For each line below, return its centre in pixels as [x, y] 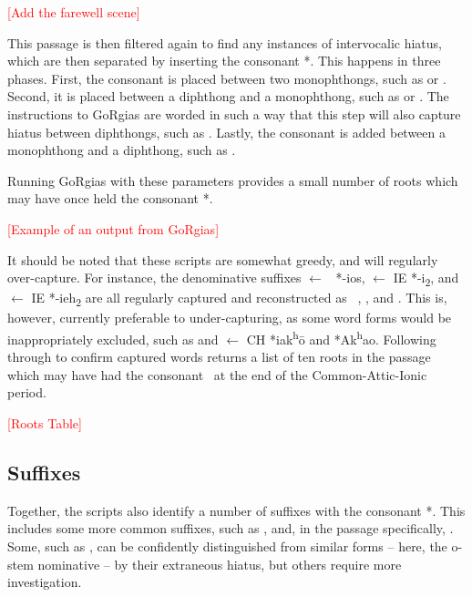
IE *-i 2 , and [426, 278]
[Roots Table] [45, 423]
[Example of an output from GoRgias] [113, 228]
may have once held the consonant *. [110, 198]
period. [27, 392]
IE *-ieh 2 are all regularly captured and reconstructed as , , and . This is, [239, 299]
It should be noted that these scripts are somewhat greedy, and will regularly [223, 259]
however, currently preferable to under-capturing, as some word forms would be [230, 318]
